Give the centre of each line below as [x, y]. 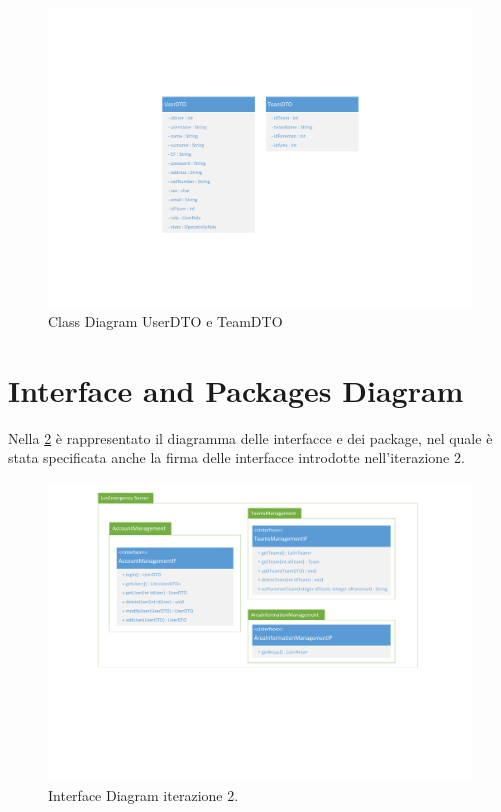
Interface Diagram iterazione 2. [143, 794]
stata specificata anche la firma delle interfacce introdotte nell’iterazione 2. [236, 457]
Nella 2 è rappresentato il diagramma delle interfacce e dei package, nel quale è [250, 437]
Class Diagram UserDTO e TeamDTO [165, 320]
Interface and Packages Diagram [236, 389]
